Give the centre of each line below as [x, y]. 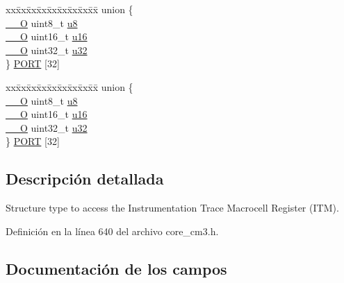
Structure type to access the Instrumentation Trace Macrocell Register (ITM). [172, 208]
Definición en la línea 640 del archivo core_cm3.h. [112, 231]
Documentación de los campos [116, 268]
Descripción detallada [85, 179]
